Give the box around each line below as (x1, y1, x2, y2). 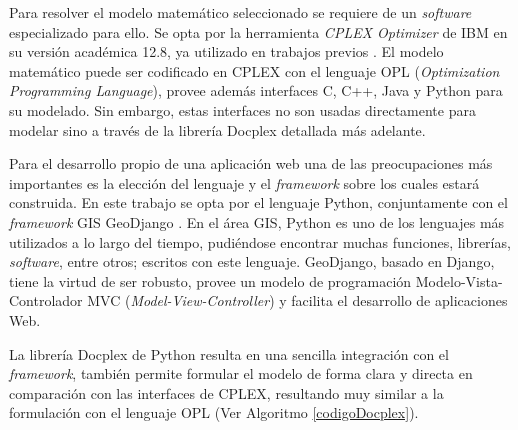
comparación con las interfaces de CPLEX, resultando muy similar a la (9, 382, 444, 403)
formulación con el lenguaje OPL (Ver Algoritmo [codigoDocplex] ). (9, 402, 419, 423)
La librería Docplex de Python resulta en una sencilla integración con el (9, 343, 449, 364)
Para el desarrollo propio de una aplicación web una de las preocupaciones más (9, 153, 493, 174)
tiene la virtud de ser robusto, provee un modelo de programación (9, 270, 412, 291)
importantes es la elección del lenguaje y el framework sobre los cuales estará (9, 172, 480, 193)
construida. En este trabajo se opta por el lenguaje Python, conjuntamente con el (9, 192, 508, 213)
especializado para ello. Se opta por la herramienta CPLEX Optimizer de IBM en (9, 21, 508, 42)
